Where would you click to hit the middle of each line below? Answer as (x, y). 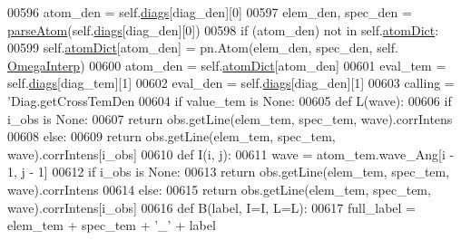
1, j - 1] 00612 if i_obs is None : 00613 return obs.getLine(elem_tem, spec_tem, (229, 172)
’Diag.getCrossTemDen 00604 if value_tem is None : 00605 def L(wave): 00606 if (230, 100)
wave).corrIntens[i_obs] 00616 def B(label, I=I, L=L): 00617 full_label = (212, 207)
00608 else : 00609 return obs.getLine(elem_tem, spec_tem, (172, 136)
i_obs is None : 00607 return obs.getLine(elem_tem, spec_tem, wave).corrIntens (230, 118)
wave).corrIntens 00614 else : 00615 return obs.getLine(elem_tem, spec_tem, (219, 189)
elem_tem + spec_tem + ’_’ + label (112, 225)
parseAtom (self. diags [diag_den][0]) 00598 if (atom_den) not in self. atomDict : (223, 29)
